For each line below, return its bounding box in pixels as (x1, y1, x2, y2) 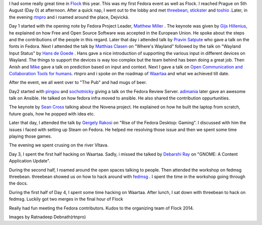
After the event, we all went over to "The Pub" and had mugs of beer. (9, 80, 147, 85)
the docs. (9, 180, 28, 186)
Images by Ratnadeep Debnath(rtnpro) (9, 214, 86, 220)
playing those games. (9, 133, 52, 139)
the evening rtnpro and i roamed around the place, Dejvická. (9, 14, 130, 20)
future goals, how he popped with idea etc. (9, 111, 95, 116)
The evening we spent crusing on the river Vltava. (9, 142, 109, 148)
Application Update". (9, 158, 50, 164)
